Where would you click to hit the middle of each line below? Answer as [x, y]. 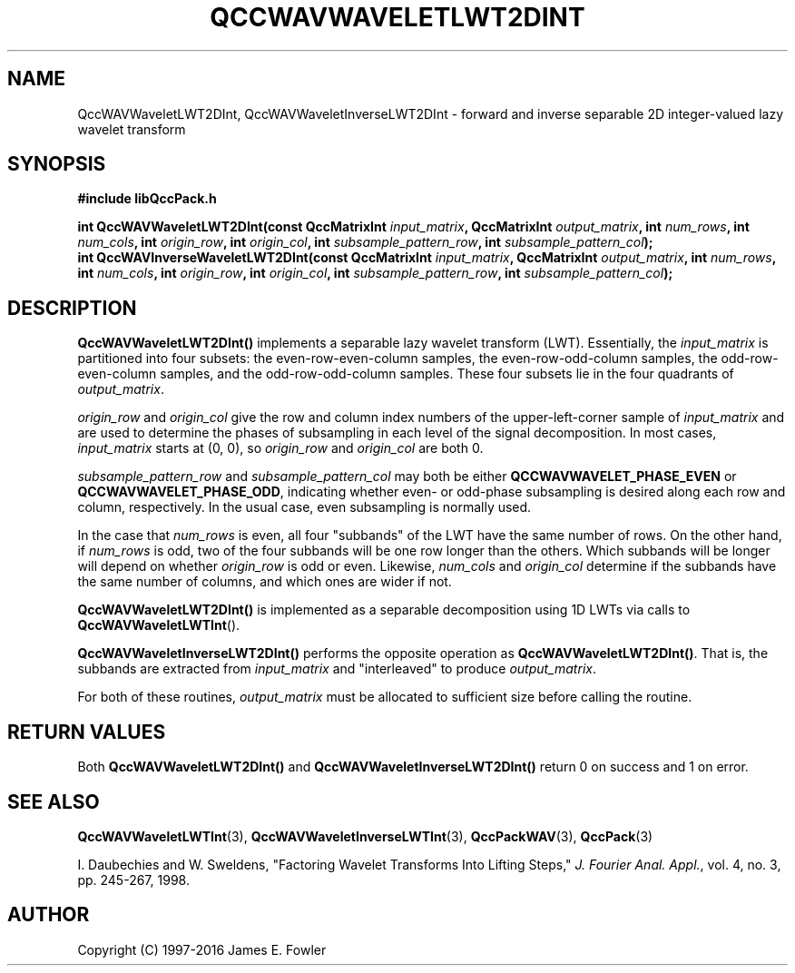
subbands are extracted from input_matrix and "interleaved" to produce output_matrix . [337, 669]
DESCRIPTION [72, 308]
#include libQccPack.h [147, 199]
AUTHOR [49, 915]
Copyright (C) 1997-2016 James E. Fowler [202, 949]
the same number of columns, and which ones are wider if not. [265, 582]
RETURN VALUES [87, 732]
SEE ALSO [54, 801]
